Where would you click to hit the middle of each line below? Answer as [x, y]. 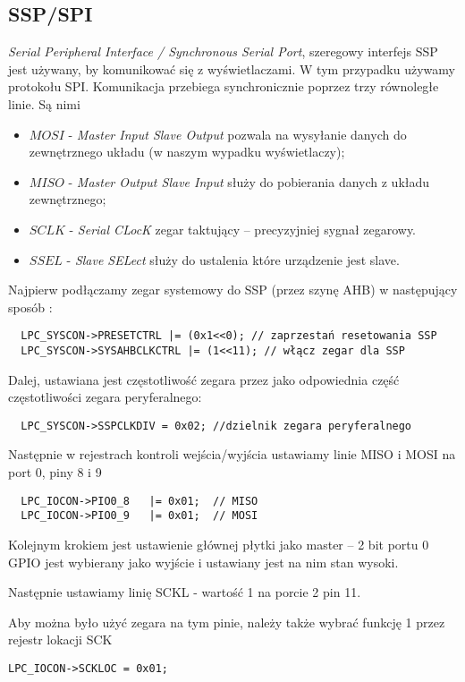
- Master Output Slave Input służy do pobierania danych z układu [249, 181]
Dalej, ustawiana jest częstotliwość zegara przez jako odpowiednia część [204, 379]
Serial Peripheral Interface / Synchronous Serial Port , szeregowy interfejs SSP [223, 51]
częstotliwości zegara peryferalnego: [105, 397]
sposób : [30, 307]
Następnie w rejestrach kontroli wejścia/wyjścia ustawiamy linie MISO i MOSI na [232, 454]
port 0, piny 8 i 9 [55, 472]
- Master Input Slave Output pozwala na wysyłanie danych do [237, 134]
